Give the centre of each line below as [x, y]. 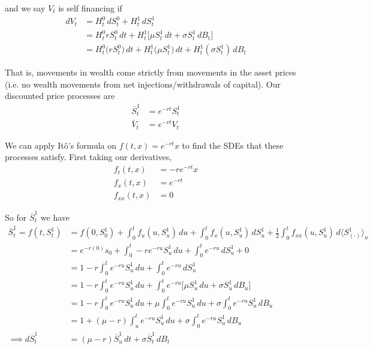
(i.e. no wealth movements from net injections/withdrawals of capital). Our [143, 84]
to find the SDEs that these [233, 145]
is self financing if [90, 8]
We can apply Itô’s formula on [61, 145]
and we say [25, 8]
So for [16, 217]
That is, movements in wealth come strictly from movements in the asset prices [151, 72]
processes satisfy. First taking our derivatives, [88, 157]
